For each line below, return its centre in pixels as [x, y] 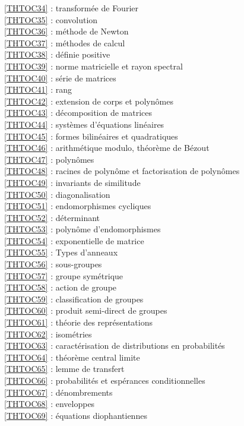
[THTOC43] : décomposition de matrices [78, 113]
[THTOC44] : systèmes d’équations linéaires [84, 124]
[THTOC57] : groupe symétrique [64, 275]
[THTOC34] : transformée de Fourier [71, 8]
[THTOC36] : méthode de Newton [66, 31]
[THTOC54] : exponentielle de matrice [74, 240]
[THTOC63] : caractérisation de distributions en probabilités [115, 345]
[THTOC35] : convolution [51, 19]
